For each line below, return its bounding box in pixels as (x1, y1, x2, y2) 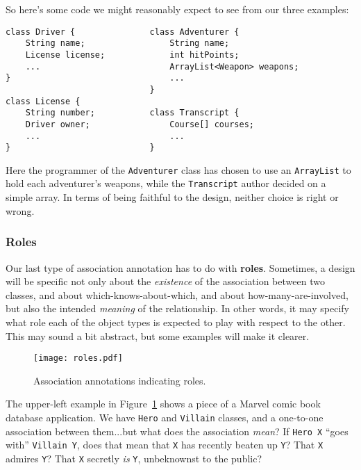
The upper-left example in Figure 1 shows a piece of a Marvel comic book (6, 396, 321, 411)
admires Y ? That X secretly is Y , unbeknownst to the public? (6, 451, 262, 465)
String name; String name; (25, 38, 230, 49)
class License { (6, 96, 81, 106)
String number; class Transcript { (25, 108, 240, 118)
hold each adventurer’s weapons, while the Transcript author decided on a (6, 176, 326, 191)
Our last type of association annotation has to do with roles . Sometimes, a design (6, 260, 355, 275)
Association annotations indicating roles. (33, 373, 206, 387)
